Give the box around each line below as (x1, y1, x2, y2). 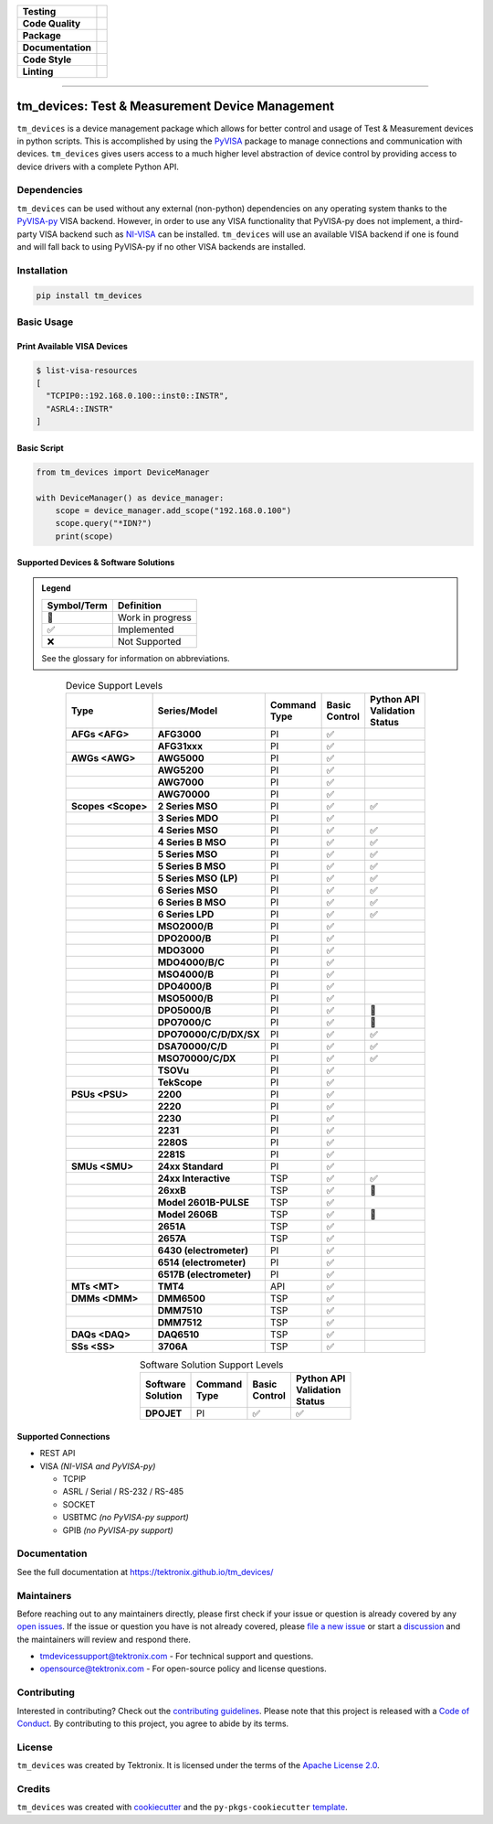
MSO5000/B (157, 992, 214, 1004)
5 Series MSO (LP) (157, 872, 238, 885)
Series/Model (157, 704, 218, 717)
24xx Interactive (157, 1172, 231, 1185)
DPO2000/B (157, 931, 212, 944)
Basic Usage (16, 316, 74, 328)
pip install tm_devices (36, 290, 143, 301)
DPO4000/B (157, 980, 212, 992)
